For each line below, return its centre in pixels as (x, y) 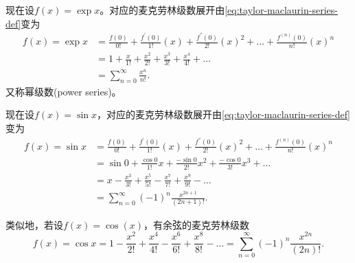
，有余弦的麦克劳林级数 (196, 224)
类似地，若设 (34, 224)
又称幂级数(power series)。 (64, 91)
